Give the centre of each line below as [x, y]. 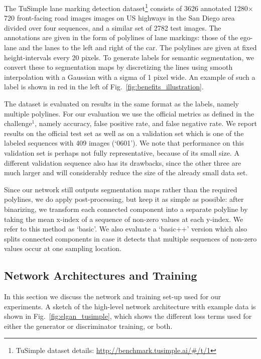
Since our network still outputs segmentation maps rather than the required [121, 189]
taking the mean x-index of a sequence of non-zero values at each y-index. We [124, 219]
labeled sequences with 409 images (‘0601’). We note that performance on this [124, 143]
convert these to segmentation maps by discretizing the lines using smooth [118, 67]
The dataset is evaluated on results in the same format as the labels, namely [122, 103]
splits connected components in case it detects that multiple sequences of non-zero [130, 238]
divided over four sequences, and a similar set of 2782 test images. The [113, 27]
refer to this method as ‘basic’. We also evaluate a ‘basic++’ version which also [126, 229]
